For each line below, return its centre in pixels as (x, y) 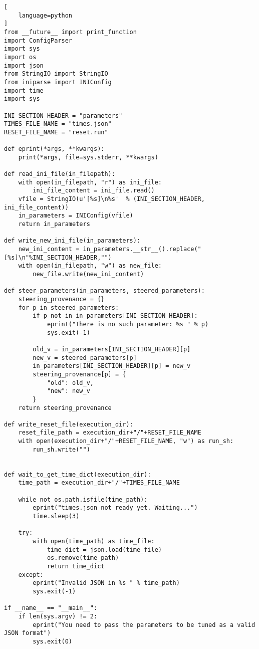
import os (20, 57)
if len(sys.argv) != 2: (58, 616)
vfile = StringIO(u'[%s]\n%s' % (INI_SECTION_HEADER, (111, 199)
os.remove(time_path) (83, 558)
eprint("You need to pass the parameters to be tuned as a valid (144, 625)
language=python (45, 15)
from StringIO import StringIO (56, 74)
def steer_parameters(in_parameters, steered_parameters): (104, 291)
